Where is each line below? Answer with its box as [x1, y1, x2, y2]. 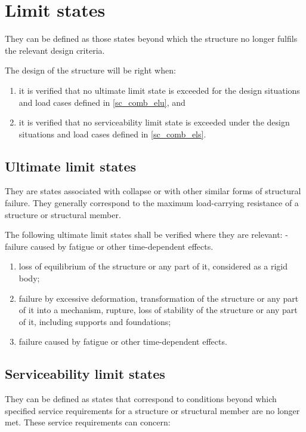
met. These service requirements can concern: [5, 416, 171, 428]
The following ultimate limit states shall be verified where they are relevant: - [5, 228, 288, 241]
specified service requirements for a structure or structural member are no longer [5, 404, 300, 416]
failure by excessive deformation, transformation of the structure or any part [18, 292, 299, 304]
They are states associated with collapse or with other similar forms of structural [5, 185, 301, 197]
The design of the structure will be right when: [5, 64, 176, 76]
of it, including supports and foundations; [18, 315, 171, 327]
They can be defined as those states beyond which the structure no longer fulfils [5, 32, 298, 45]
